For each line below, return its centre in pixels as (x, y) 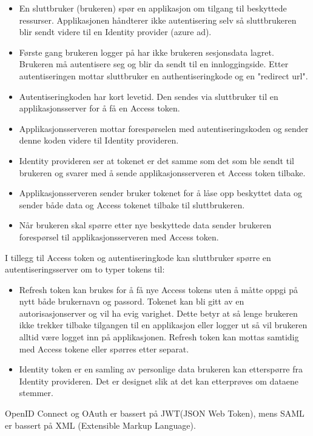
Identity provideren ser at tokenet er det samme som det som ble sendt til (156, 160)
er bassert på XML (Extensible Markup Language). (100, 425)
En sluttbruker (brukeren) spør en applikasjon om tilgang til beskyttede (153, 8)
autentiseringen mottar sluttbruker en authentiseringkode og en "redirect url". (163, 75)
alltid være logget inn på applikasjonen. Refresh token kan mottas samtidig (159, 337)
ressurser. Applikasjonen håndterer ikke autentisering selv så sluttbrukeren (158, 20)
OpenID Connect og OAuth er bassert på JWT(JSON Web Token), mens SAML (155, 413)
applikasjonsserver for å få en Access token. (99, 108)
